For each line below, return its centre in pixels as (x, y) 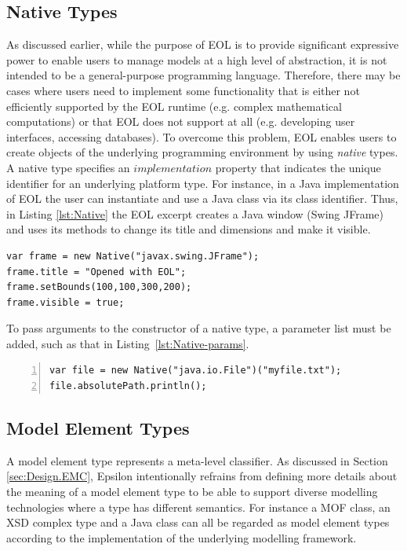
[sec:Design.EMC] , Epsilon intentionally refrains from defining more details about (202, 476)
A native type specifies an (68, 167)
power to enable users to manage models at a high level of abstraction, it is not (197, 59)
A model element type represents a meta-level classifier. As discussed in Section (197, 460)
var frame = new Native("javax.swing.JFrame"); (133, 256)
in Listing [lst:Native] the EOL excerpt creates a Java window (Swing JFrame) (195, 213)
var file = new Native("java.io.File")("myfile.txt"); (196, 371)
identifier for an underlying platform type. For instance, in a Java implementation (203, 183)
